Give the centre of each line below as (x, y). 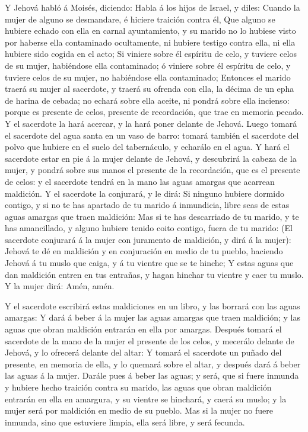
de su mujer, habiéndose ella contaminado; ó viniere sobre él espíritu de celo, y (148, 65)
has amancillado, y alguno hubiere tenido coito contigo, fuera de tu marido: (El (149, 228)
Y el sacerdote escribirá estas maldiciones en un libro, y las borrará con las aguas (153, 305)
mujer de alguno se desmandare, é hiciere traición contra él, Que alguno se (140, 19)
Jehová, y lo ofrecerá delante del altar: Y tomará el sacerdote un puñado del (143, 352)
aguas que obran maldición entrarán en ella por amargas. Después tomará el (143, 329)
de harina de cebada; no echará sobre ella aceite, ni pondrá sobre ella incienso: (147, 100)
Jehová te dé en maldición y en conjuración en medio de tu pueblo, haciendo (144, 251)
